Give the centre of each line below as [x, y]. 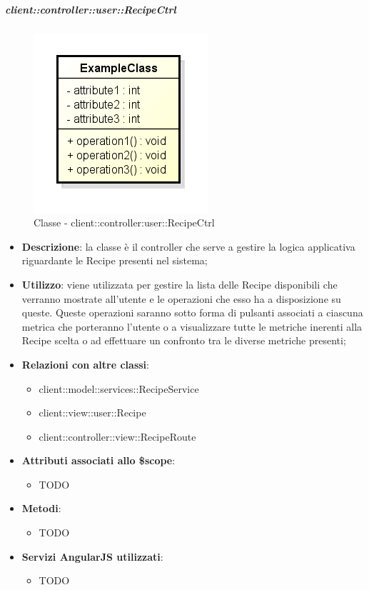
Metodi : [41, 508]
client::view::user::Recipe [92, 412]
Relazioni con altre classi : [85, 364]
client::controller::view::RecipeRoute [117, 436]
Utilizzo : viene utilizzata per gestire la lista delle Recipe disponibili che [180, 284]
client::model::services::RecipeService [119, 388]
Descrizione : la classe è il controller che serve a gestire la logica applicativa [188, 246]
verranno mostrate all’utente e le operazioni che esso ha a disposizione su [181, 298]
